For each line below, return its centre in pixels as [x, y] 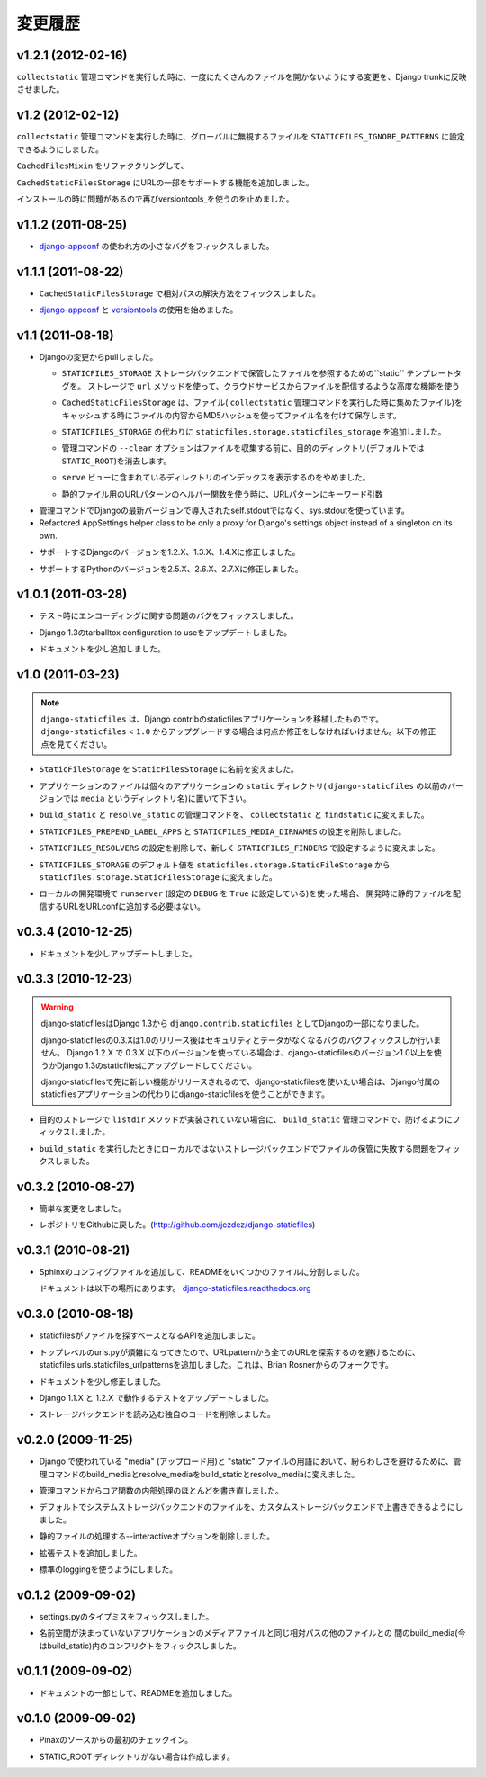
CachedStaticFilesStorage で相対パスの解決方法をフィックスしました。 [180, 293]
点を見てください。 [76, 744]
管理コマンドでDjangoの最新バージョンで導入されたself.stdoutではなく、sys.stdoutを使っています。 [224, 510]
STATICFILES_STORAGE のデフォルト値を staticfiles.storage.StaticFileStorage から [215, 865]
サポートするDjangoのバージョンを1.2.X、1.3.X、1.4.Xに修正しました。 [170, 552]
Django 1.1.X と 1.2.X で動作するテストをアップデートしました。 [156, 1397]
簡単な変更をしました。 [82, 1208]
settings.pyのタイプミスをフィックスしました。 [126, 1616]
